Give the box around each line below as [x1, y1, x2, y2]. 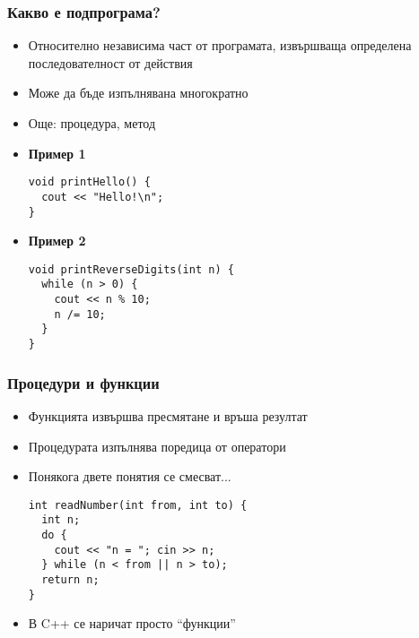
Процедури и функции [7, 371, 160, 393]
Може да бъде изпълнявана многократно [28, 83, 249, 102]
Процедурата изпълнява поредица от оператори [28, 436, 286, 455]
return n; [41, 573, 100, 586]
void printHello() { [28, 176, 151, 189]
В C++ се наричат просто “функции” [28, 614, 236, 633]
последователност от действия [28, 53, 193, 72]
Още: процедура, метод [28, 114, 156, 132]
